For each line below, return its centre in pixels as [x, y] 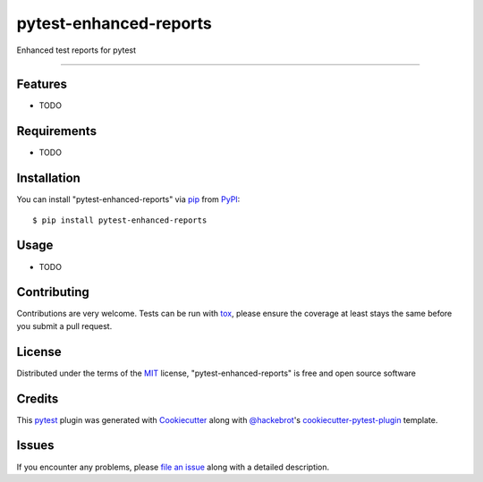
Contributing [53, 292]
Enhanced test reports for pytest [76, 50]
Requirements [57, 131]
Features [42, 85]
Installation [48, 178]
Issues [35, 446]
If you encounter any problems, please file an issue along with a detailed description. [173, 467]
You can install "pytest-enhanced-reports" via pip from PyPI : [128, 199]
